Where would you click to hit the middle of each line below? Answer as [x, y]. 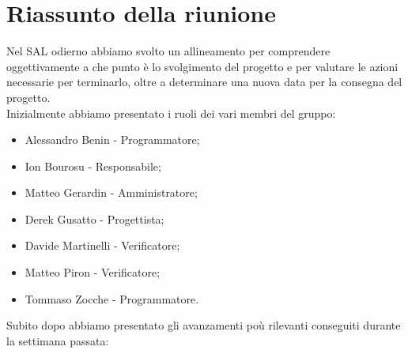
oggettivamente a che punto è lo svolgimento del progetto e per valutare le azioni [202, 66]
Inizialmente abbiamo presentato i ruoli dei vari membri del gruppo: [171, 113]
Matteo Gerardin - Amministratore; [111, 192]
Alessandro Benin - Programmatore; [112, 139]
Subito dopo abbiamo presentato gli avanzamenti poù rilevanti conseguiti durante [204, 325]
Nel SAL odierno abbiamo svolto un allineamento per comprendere [168, 51]
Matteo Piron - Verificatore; [93, 272]
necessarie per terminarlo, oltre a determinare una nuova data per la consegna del [204, 82]
